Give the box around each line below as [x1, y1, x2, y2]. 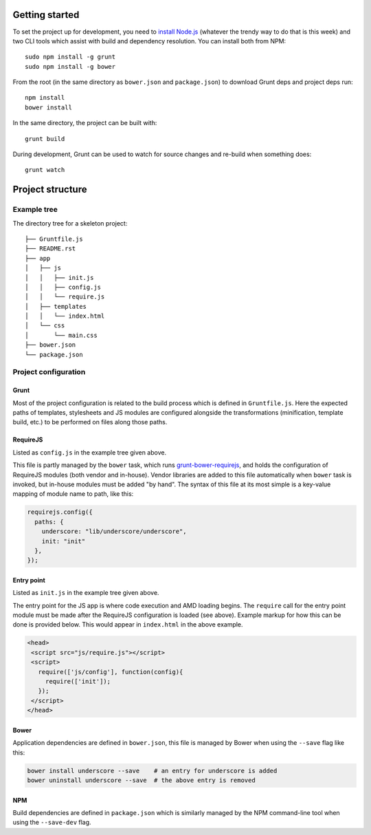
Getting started [12, 9, 80, 21]
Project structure [12, 184, 87, 195]
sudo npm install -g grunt [25, 53, 116, 61]
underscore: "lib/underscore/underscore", [41, 528, 187, 536]
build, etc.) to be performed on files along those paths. [12, 418, 168, 426]
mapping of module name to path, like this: [12, 490, 134, 498]
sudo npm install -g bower [25, 63, 116, 70]
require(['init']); [45, 677, 111, 685]
